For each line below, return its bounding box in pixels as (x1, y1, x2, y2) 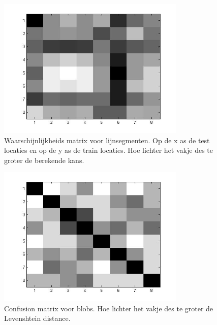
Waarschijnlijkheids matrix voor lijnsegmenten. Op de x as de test (4, 135, 210, 145)
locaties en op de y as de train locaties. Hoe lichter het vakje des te (4, 145, 213, 155)
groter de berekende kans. (4, 154, 84, 165)
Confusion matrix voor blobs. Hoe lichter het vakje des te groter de (4, 303, 213, 313)
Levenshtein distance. (4, 313, 71, 323)
